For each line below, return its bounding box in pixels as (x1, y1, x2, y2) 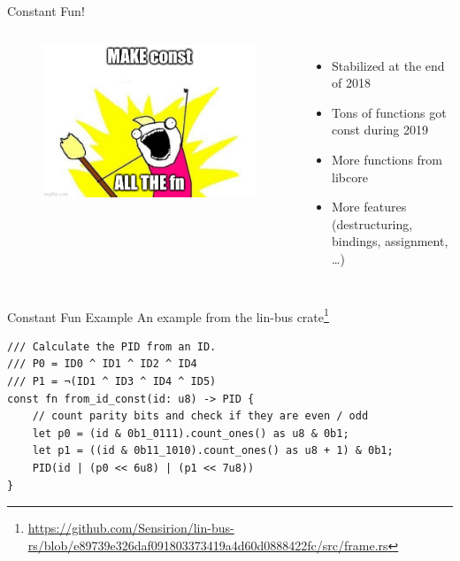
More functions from (332, 150, 443, 168)
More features (332, 197, 407, 216)
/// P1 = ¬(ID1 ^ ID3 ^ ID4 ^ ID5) (7, 374, 217, 388)
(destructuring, (332, 214, 413, 233)
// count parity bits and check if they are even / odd (32, 410, 369, 423)
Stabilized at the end (332, 56, 445, 74)
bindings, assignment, (332, 232, 448, 250)
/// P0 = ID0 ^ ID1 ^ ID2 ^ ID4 (7, 357, 197, 371)
